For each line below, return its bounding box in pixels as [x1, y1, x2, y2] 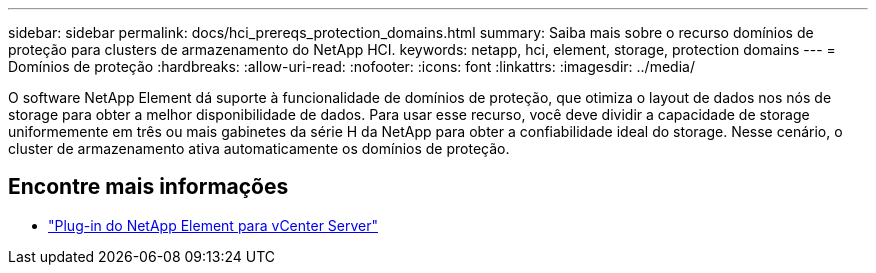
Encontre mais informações [8, 174, 289, 200]
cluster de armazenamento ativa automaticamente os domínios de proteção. [8, 140, 510, 157]
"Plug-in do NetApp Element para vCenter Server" [48, 216, 379, 234]
